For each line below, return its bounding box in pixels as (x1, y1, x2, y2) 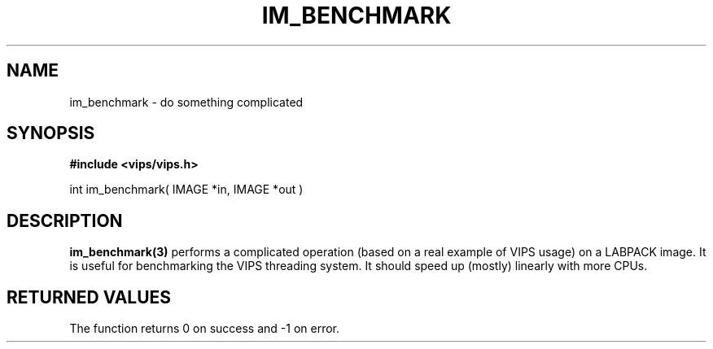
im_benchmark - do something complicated (69, 94, 304, 109)
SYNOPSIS (7, 123, 95, 144)
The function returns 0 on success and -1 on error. (69, 321, 340, 336)
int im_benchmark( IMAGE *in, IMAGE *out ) (69, 182, 304, 197)
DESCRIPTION (7, 210, 123, 231)
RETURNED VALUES (7, 286, 172, 308)
